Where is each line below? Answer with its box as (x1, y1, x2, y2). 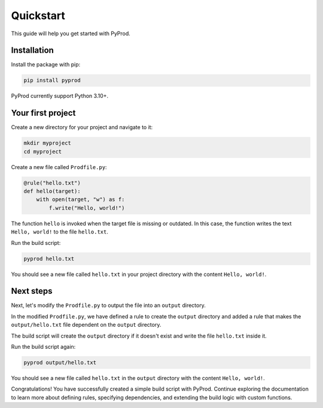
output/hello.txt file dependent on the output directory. (11, 321, 161, 329)
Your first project (11, 108, 76, 118)
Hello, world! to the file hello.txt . (11, 228, 109, 235)
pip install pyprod (23, 77, 81, 84)
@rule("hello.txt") (23, 179, 81, 186)
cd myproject (23, 148, 62, 155)
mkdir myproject (23, 140, 72, 146)
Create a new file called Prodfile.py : (11, 163, 107, 170)
